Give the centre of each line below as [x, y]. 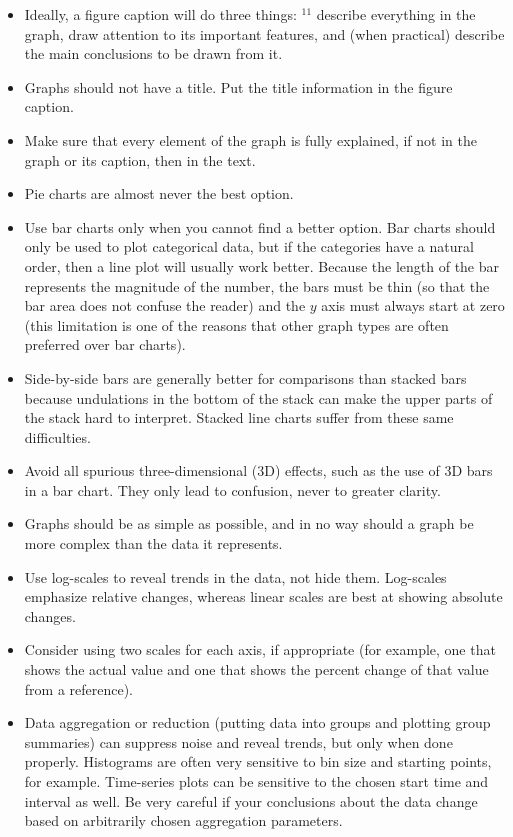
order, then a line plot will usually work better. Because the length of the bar [262, 265]
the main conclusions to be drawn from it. [153, 53]
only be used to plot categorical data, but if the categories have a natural [249, 246]
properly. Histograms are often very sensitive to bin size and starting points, [258, 761]
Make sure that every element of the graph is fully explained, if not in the [250, 139]
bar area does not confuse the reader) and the [165, 305]
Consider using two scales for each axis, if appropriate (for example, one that [260, 649]
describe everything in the [396, 14]
